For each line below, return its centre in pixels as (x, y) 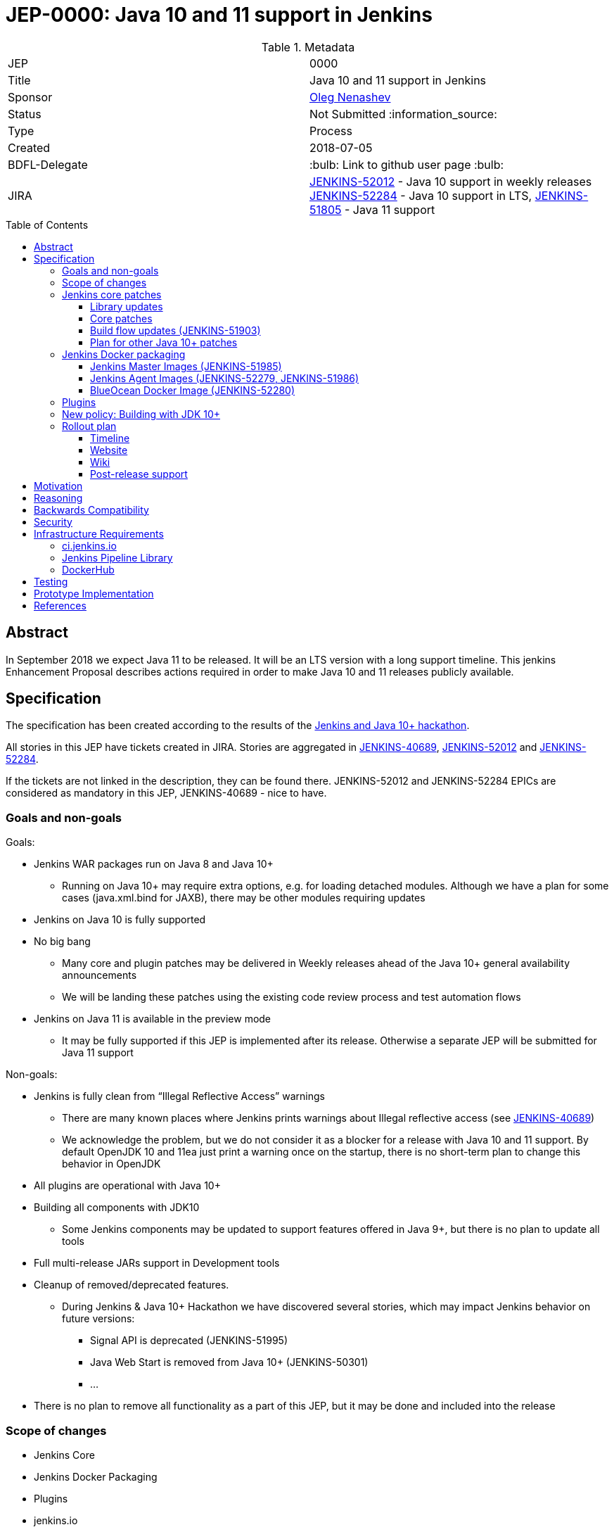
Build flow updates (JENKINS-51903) (175, 330)
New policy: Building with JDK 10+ (141, 414)
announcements (100, 975)
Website (109, 450)
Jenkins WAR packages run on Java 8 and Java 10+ (154, 864)
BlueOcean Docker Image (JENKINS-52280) (193, 390)
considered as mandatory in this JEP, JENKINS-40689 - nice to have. (166, 793)
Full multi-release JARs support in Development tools (157, 1263)
